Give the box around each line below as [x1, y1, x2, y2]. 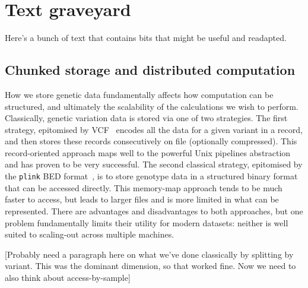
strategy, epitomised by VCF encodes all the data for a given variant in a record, [5, 123, 303, 135]
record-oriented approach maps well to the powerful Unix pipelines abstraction [5, 146, 291, 159]
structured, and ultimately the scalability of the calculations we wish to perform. [5, 100, 299, 112]
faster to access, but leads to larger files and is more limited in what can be [5, 193, 279, 205]
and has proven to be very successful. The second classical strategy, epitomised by [5, 158, 303, 170]
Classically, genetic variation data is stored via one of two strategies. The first [5, 112, 288, 124]
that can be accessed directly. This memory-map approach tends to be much [5, 181, 282, 194]
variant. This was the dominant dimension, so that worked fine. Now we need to [5, 259, 296, 272]
